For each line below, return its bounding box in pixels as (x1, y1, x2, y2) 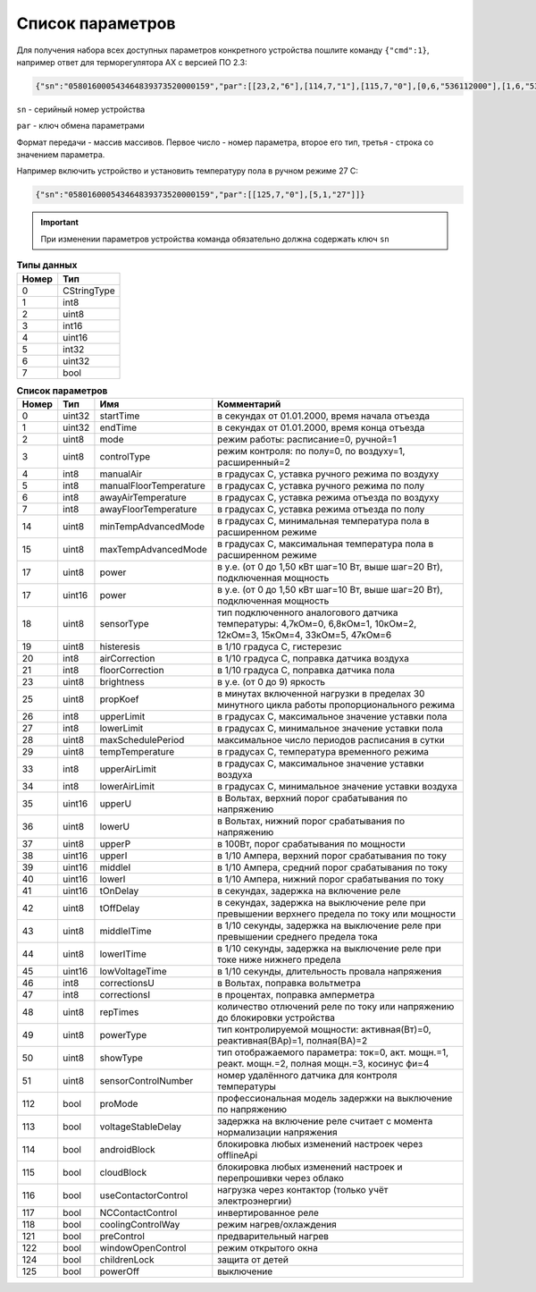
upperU (99, 797, 132, 809)
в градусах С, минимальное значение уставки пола (217, 722, 444, 734)
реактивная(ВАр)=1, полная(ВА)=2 (217, 1034, 368, 1046)
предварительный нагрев (217, 1229, 330, 1242)
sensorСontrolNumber (99, 1074, 194, 1086)
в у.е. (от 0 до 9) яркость (217, 675, 326, 688)
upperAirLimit (99, 763, 156, 775)
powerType (99, 1028, 147, 1041)
